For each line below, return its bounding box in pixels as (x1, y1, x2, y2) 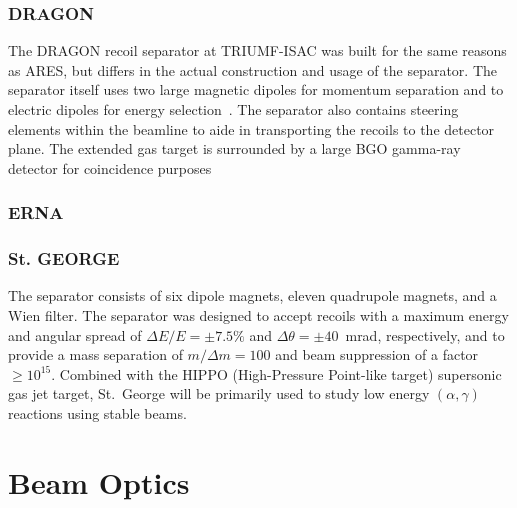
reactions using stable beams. (8, 403, 187, 423)
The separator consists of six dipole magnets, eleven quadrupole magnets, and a (8, 285, 497, 306)
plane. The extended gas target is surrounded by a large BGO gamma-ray (8, 138, 461, 159)
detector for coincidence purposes (8, 157, 212, 178)
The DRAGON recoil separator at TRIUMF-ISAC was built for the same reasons (8, 40, 507, 61)
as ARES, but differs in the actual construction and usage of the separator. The (8, 59, 497, 80)
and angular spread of (8, 324, 142, 345)
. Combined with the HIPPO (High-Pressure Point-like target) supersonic (51, 363, 502, 384)
